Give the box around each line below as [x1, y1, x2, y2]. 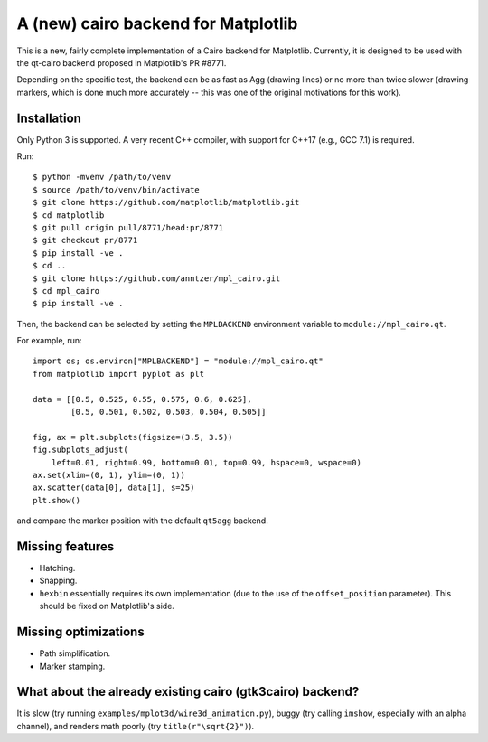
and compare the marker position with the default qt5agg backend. [16, 515, 268, 526]
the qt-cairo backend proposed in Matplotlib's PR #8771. [16, 57, 227, 68]
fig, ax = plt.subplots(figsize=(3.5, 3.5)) [33, 432, 234, 442]
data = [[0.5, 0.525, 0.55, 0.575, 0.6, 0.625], [33, 394, 252, 404]
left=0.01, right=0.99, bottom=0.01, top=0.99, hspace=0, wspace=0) [51, 457, 361, 467]
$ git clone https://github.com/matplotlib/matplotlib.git [33, 197, 300, 208]
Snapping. [39, 575, 78, 587]
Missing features [16, 539, 115, 554]
